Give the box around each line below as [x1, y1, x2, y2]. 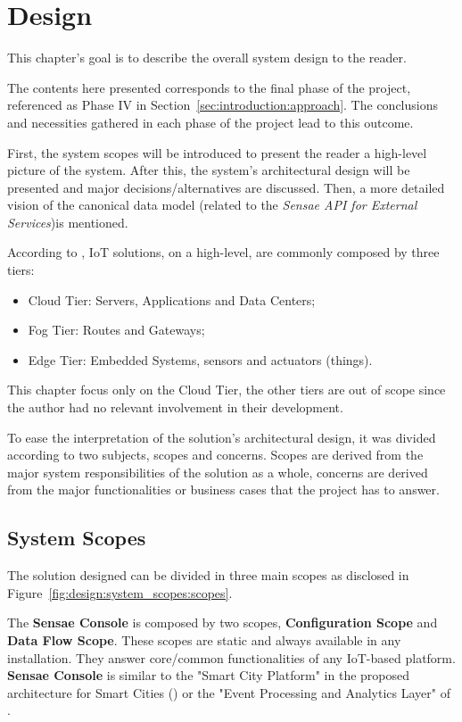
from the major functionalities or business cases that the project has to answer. [7, 480, 440, 499]
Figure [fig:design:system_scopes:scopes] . [7, 583, 233, 602]
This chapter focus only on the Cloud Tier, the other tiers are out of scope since [7, 380, 446, 399]
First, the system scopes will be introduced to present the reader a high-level [7, 143, 427, 162]
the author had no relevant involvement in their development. [7, 398, 343, 417]
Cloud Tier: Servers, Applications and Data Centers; [28, 290, 316, 309]
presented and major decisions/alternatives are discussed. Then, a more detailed [7, 178, 445, 196]
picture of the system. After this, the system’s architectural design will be [7, 161, 410, 179]
